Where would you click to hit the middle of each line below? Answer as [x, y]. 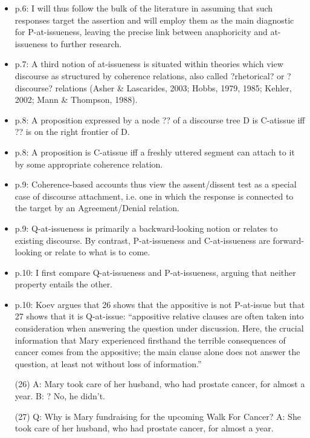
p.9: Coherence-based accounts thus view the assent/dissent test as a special [156, 184]
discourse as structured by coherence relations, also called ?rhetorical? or [150, 75]
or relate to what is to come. [97, 252]
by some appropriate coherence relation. [89, 164]
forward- [289, 240]
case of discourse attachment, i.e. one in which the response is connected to [154, 196]
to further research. [86, 43]
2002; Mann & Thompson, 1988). [76, 100]
